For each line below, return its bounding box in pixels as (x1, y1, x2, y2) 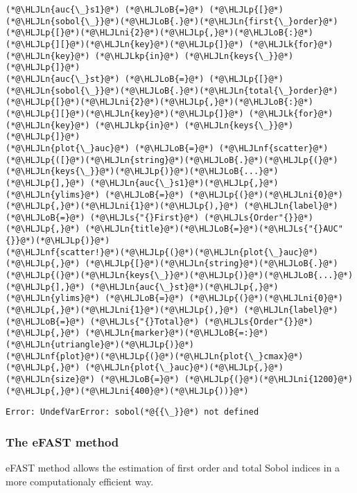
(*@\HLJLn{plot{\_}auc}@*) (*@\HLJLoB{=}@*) (6, 143, 214, 153)
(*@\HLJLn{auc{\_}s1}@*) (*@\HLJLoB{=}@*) (6, 5, 204, 15)
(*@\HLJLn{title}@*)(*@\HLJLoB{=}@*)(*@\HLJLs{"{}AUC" (85, 224, 343, 234)
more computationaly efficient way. (6, 474, 154, 488)
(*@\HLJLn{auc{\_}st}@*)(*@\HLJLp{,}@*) (89, 282, 279, 292)
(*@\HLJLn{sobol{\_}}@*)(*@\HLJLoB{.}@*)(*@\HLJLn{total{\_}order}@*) (6, 85, 338, 96)
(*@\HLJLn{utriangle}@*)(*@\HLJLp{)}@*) (6, 340, 195, 350)
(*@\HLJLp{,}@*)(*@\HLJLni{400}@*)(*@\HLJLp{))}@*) (6, 386, 249, 396)
